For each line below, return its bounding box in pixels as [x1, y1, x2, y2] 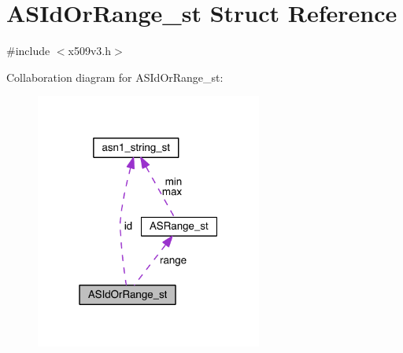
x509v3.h [68, 42, 112, 59]
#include [6, 42, 50, 59]
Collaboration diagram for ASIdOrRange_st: [6, 68, 224, 85]
